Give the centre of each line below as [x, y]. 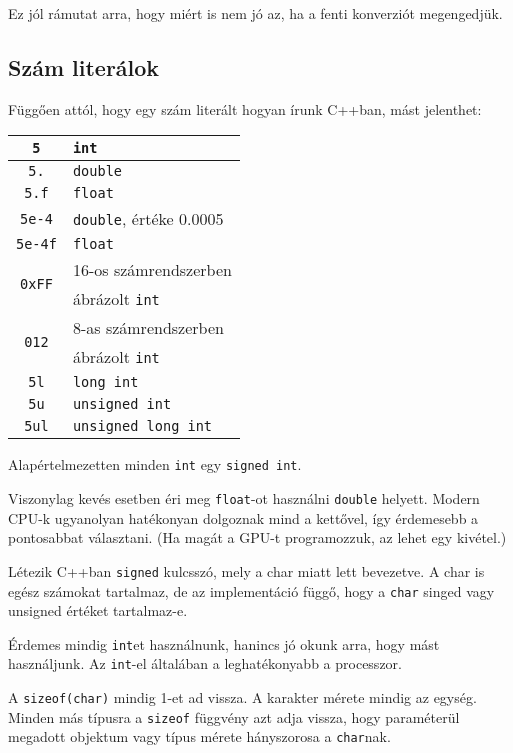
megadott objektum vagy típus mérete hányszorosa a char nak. [199, 736]
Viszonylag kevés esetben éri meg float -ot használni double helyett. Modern [244, 498]
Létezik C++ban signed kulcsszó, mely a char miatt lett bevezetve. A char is [246, 570]
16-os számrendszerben [152, 270]
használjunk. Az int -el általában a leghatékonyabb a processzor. [205, 663]
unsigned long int [142, 426]
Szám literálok [84, 66]
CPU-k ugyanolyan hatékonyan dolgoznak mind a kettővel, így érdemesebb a [243, 517]
